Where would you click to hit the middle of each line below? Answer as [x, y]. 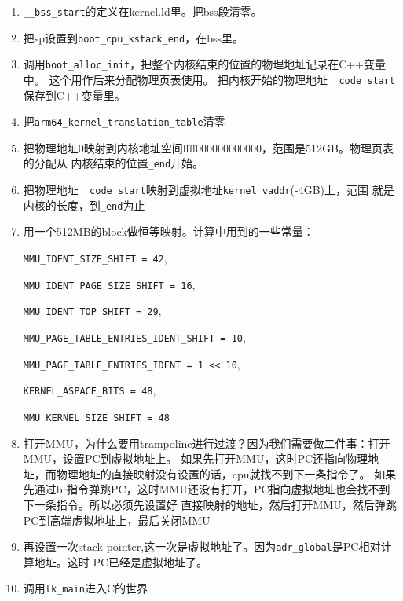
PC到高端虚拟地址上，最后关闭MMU [117, 520]
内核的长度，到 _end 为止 [84, 205]
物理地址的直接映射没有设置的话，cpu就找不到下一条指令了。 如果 [226, 473]
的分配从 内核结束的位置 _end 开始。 [114, 163]
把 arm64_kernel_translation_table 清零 [124, 121]
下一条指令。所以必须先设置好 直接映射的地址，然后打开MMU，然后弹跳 [210, 504]
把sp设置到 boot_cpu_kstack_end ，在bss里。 [133, 37]
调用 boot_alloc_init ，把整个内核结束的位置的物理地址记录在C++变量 [205, 64]
